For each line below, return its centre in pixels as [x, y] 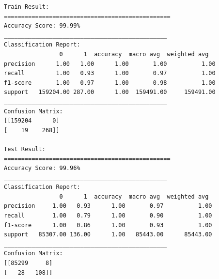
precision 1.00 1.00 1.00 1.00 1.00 [110, 64]
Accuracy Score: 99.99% [42, 26]
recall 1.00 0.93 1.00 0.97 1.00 [110, 73]
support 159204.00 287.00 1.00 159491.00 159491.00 [110, 92]
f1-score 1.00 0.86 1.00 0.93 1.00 [108, 225]
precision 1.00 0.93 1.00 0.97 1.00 [108, 206]
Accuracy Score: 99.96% [42, 168]
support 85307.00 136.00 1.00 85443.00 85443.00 [108, 235]
